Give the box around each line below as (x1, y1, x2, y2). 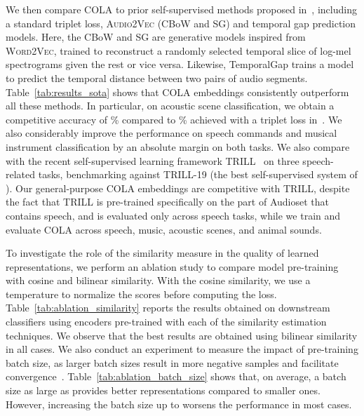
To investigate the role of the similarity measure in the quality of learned (6, 246, 319, 260)
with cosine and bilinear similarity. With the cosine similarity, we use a (6, 273, 311, 288)
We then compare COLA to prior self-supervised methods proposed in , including (6, 2, 357, 16)
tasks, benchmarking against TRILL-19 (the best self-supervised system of (38, 167, 358, 182)
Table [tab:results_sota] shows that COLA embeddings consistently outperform (6, 84, 349, 99)
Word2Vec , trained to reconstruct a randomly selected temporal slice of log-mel (6, 43, 351, 58)
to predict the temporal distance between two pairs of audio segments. (6, 70, 308, 85)
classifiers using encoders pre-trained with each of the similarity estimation (6, 314, 327, 329)
